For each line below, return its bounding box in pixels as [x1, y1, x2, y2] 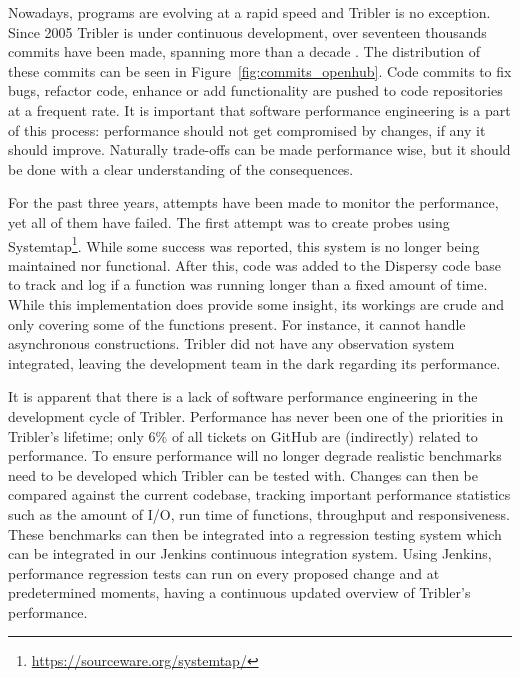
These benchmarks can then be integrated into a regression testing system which [8, 523, 502, 544]
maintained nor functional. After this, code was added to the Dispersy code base [8, 254, 502, 275]
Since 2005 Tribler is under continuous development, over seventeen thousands [8, 21, 487, 42]
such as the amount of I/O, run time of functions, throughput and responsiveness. [8, 503, 510, 524]
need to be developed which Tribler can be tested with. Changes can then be [8, 464, 478, 485]
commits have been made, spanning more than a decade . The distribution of [8, 41, 481, 62]
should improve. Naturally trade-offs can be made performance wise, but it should [8, 139, 511, 160]
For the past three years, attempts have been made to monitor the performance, [8, 192, 499, 213]
